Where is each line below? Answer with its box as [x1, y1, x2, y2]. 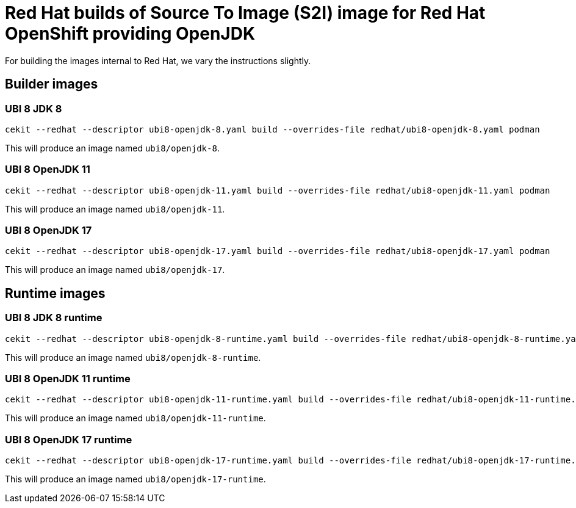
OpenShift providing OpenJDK [5, 23, 256, 44]
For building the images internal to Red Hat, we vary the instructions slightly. [5, 55, 311, 66]
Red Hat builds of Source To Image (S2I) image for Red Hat [5, 2, 486, 23]
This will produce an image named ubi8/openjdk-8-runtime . [5, 352, 261, 363]
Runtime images [5, 285, 106, 301]
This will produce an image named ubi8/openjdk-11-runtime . [5, 413, 266, 424]
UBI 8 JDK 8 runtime [5, 311, 103, 324]
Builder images [5, 76, 98, 92]
